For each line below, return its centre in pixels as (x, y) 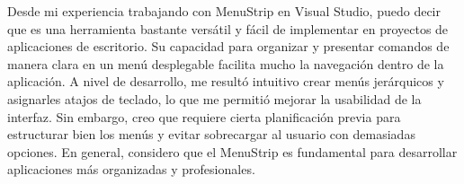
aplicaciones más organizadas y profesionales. (131, 169)
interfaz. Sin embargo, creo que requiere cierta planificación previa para (204, 116)
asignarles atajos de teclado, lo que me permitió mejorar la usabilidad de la (214, 98)
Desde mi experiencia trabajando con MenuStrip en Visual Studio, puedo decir (224, 11)
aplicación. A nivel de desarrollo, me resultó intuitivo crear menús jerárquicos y (226, 81)
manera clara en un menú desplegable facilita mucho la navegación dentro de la (226, 63)
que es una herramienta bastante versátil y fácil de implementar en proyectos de (228, 28)
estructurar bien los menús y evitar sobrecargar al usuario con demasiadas (211, 134)
